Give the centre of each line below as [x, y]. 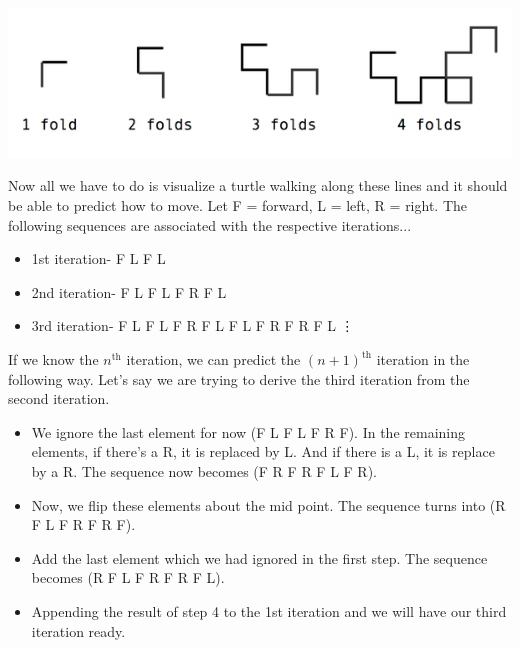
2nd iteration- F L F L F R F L [129, 291]
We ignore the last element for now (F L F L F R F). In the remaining [248, 431]
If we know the [53, 359]
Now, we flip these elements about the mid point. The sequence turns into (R [268, 504]
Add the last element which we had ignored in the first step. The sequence [259, 557]
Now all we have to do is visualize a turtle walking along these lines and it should [258, 185]
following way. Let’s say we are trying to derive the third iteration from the [239, 378]
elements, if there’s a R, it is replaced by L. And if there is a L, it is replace [263, 451]
